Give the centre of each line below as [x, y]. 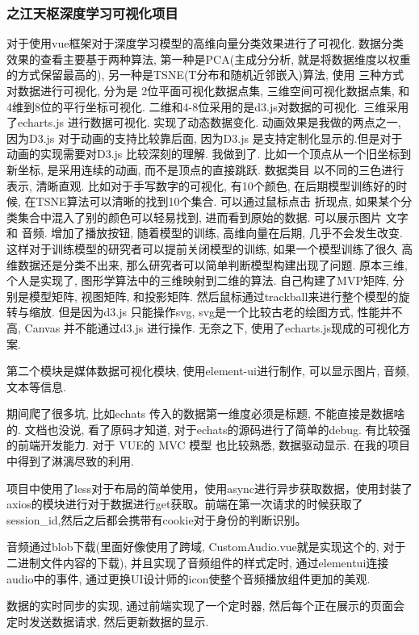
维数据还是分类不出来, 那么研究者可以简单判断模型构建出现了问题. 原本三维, [207, 264]
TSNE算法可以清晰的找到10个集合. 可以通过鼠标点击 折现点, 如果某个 [218, 201]
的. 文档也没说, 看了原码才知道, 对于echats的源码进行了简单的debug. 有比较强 [209, 429]
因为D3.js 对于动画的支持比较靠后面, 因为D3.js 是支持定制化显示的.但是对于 [205, 138]
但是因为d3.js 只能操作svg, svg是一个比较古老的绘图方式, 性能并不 [230, 312]
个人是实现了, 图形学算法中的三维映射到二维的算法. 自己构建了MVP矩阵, [198, 280]
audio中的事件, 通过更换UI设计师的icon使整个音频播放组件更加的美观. [189, 578]
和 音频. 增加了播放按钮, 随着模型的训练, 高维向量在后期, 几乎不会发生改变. [205, 233]
